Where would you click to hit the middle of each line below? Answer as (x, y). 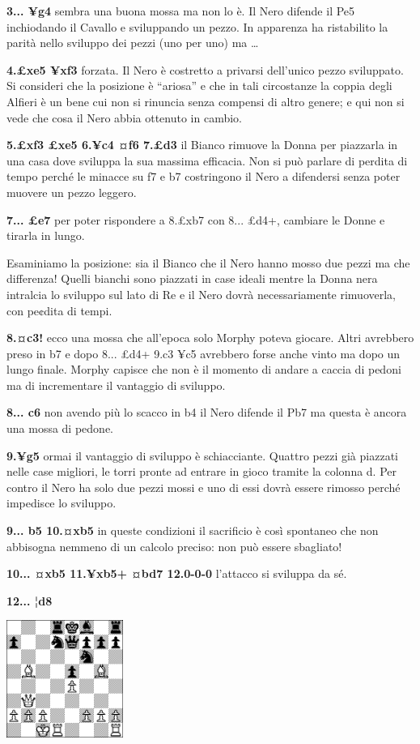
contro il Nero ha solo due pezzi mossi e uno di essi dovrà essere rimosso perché (204, 487)
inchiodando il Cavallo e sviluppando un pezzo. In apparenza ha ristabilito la (197, 26)
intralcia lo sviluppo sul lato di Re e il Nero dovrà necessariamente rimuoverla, (201, 294)
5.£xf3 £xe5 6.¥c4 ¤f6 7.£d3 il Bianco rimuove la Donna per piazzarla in (202, 145)
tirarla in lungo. (46, 235)
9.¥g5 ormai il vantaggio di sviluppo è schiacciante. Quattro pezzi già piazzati (202, 455)
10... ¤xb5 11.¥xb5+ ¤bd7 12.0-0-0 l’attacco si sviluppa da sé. (177, 573)
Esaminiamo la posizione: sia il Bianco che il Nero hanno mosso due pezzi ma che (208, 262)
